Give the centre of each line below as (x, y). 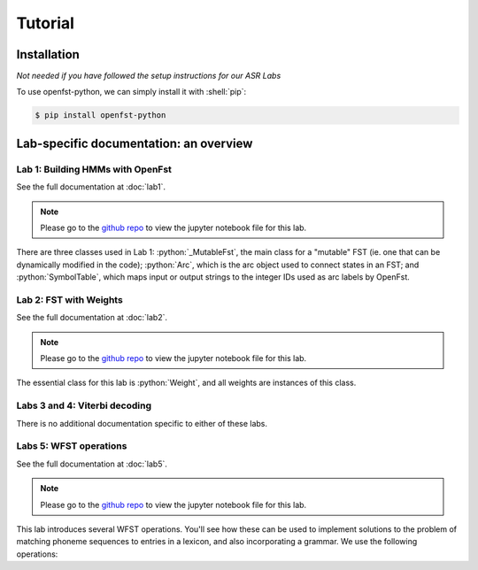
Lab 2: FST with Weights (69, 299)
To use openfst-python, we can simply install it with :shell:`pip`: (131, 92)
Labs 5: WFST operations (72, 446)
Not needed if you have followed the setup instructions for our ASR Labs (149, 76)
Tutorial (46, 23)
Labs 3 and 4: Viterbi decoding (84, 405)
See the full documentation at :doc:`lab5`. (92, 464)
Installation (48, 54)
